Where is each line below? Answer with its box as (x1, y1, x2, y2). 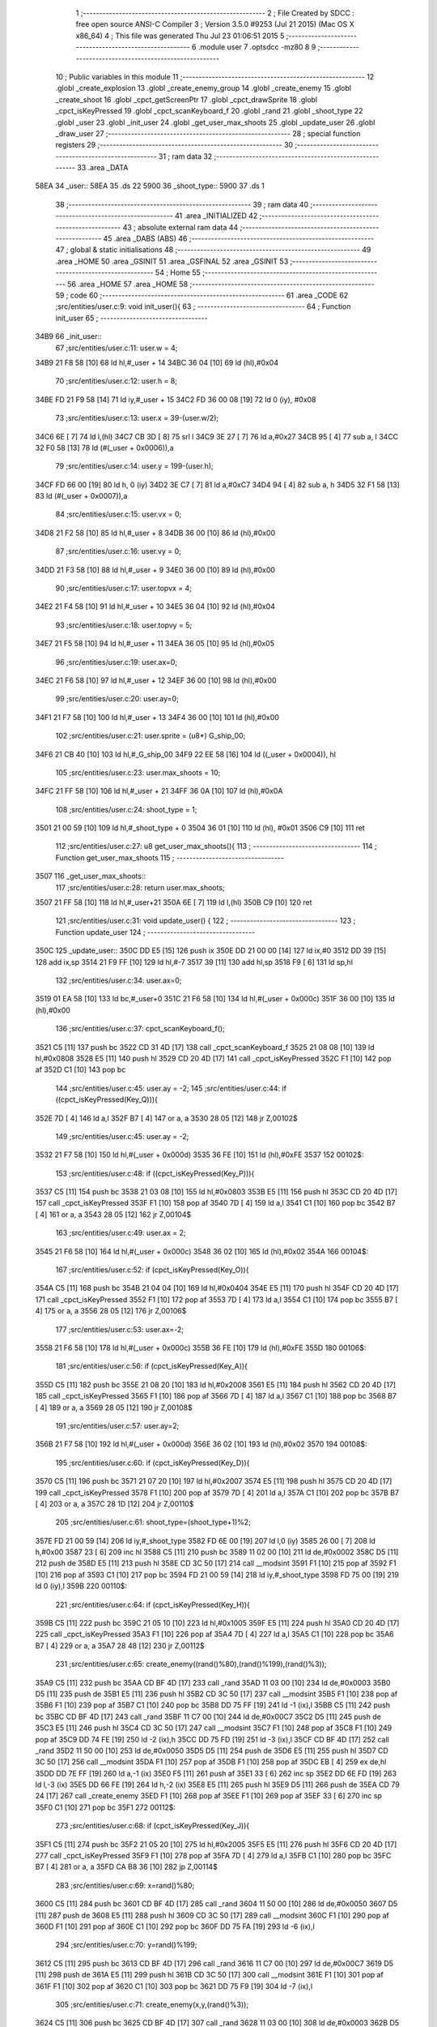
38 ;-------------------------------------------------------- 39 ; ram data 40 (55, 199, 309, 209)
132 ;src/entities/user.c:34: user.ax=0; (55, 975, 182, 985)
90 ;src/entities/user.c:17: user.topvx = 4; (55, 584, 192, 594)
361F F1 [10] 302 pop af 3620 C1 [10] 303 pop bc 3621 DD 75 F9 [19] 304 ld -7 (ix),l (35, 1981, 313, 1991)
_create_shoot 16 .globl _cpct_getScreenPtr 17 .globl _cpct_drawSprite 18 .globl (55, 94, 318, 105)
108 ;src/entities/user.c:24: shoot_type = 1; (55, 804, 197, 814)
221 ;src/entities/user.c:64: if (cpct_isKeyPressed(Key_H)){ (55, 1600, 250, 1609)
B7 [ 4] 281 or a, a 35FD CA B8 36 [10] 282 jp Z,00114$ (35, 1862, 218, 1872)
